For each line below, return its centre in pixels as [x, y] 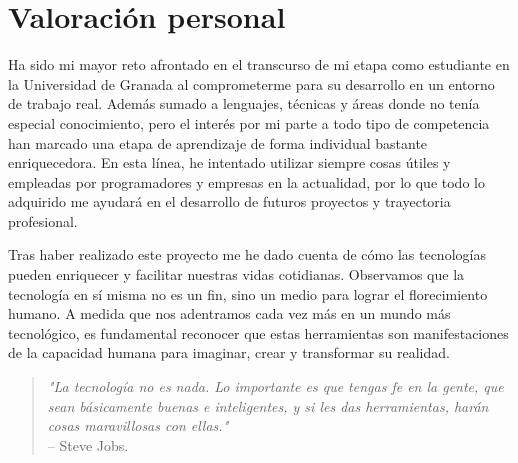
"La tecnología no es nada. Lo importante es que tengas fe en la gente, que [275, 386]
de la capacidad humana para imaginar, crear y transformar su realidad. [229, 352]
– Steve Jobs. [88, 444]
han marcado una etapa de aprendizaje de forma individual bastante [218, 142]
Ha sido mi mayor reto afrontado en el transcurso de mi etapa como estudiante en [259, 64]
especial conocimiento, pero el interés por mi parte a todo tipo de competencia [249, 122]
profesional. [43, 220]
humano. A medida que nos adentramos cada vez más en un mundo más [229, 313]
